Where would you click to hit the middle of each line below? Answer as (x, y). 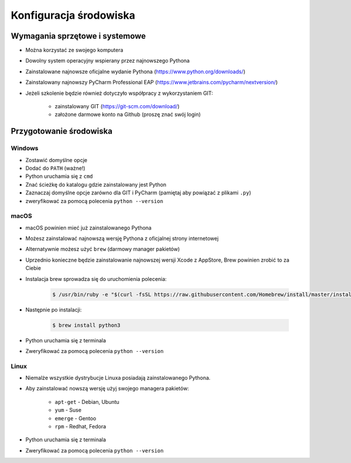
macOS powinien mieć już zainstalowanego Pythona (89, 228)
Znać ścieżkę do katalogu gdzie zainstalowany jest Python (96, 184)
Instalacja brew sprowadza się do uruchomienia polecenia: (96, 279)
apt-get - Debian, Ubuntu (87, 402)
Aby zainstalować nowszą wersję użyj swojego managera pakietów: (107, 389)
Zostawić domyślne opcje (56, 160)
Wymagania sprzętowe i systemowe (78, 36)
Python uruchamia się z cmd (59, 176)
